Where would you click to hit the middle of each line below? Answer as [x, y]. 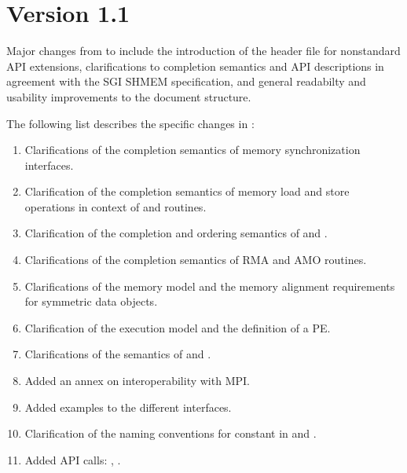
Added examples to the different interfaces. [128, 407]
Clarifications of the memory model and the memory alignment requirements [210, 286]
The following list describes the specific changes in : [130, 123]
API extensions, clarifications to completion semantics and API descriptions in [195, 66]
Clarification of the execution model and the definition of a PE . [178, 327]
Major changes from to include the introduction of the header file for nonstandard [203, 51]
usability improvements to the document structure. [129, 96]
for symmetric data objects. [91, 301]
